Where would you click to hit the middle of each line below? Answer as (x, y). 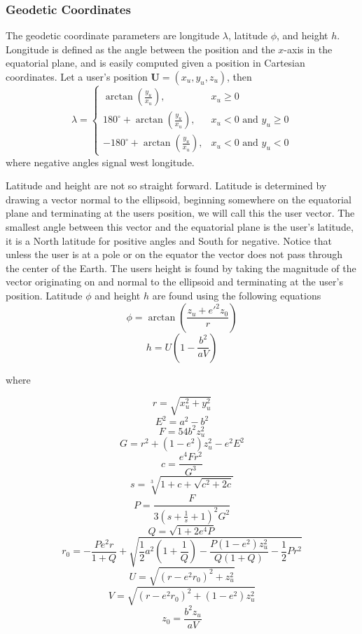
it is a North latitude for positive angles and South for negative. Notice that (169, 240)
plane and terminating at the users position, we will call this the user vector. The (180, 213)
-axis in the (308, 49)
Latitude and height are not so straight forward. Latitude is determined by (166, 186)
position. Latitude (44, 295)
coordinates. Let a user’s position (77, 76)
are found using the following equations (237, 295)
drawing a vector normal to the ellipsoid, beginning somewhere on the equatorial (179, 199)
